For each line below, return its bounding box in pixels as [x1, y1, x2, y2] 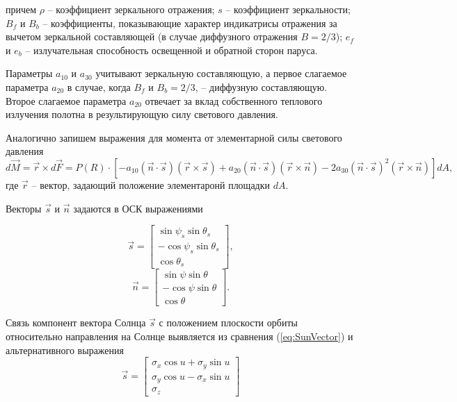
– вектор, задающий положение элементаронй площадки [31, 177, 271, 192]
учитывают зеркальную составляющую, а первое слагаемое [95, 66, 347, 81]
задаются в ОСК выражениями [73, 201, 203, 215]
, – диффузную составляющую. [195, 79, 328, 94]
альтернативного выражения [6, 342, 124, 357]
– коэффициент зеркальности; [225, 2, 351, 16]
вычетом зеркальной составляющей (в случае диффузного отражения [6, 29, 298, 44]
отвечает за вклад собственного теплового [145, 93, 323, 108]
